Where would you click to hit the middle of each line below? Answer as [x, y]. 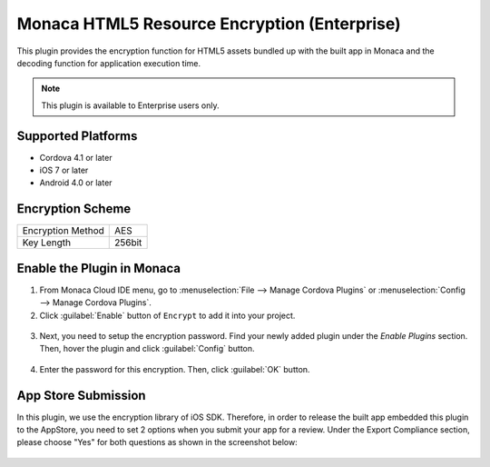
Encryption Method [63, 231]
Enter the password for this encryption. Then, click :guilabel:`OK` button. [175, 369]
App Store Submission [81, 395]
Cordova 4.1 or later [76, 157]
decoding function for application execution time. [109, 63]
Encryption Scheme [74, 209]
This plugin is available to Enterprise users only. [130, 105]
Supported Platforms [77, 136]
